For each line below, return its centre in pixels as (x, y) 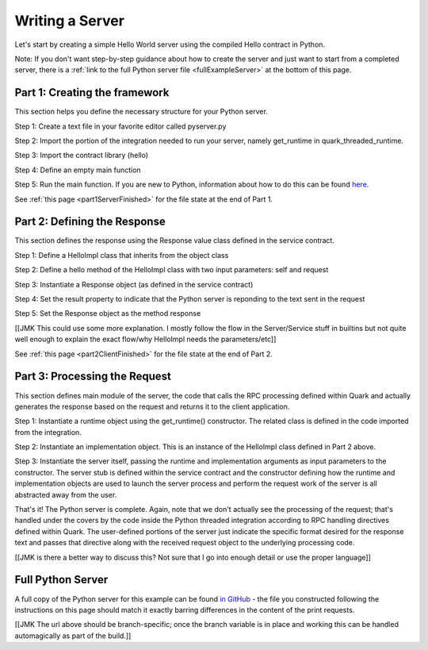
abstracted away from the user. (66, 494)
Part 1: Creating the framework (92, 92)
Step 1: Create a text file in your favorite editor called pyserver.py (120, 126)
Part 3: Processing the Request (93, 377)
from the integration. (48, 432)
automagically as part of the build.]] (73, 636)
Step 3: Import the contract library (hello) (82, 156)
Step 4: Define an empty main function (78, 170)
